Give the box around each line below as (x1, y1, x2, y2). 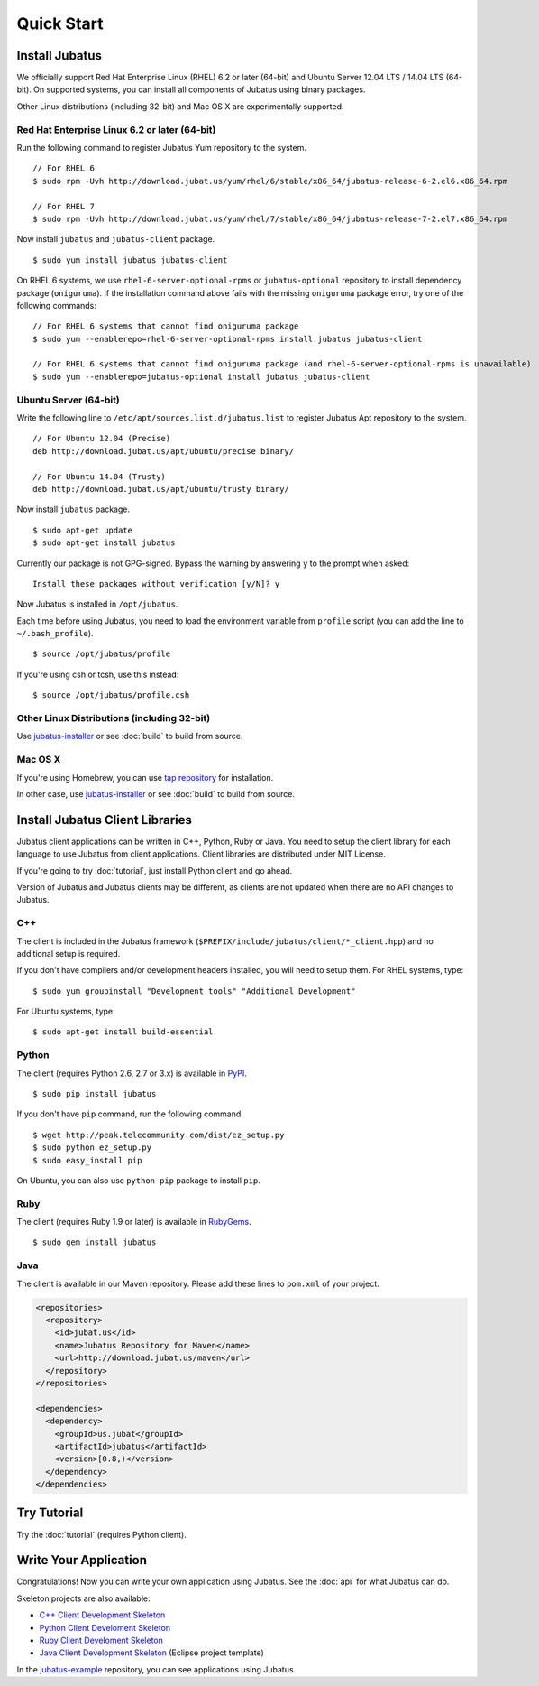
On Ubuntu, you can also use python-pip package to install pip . (16, 1174, 260, 1186)
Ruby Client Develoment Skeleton (39, 1635, 164, 1646)
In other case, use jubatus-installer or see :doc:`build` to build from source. (16, 788, 296, 799)
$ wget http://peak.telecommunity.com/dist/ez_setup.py (32, 1129, 285, 1140)
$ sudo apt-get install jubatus (32, 538, 176, 548)
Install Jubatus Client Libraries (16, 812, 193, 828)
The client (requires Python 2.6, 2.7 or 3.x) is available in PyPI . (16, 1068, 247, 1079)
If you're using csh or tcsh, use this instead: (16, 669, 179, 680)
